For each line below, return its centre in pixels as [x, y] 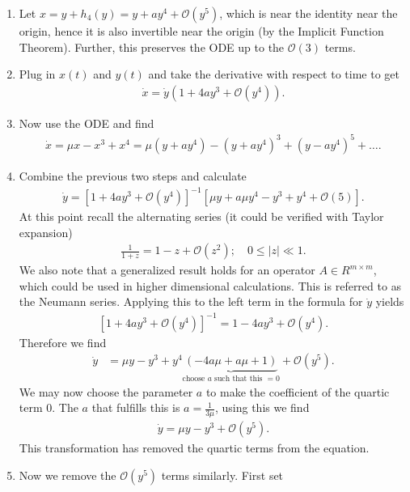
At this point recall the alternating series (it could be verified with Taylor [201, 216]
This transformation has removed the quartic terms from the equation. [194, 448]
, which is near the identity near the [309, 13]
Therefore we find [63, 342]
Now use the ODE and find [87, 123]
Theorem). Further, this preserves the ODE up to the [152, 47]
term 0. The [49, 407]
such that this [239, 379]
